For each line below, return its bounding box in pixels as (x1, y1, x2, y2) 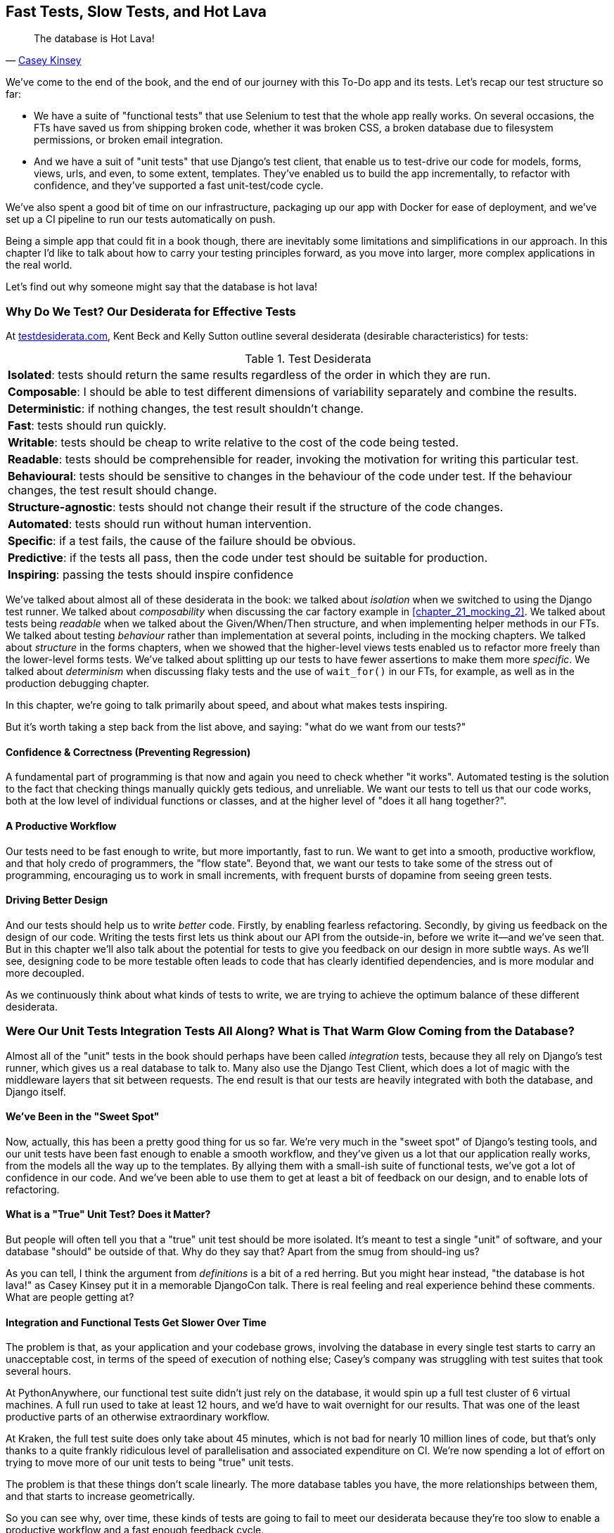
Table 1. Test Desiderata (245, 352, 371, 366)
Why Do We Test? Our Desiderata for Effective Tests (6, 304, 296, 319)
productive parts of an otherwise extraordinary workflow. (6, 1411, 270, 1423)
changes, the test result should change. (8, 483, 217, 498)
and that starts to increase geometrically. (6, 1490, 196, 1503)
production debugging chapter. (6, 677, 150, 690)
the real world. (6, 259, 72, 271)
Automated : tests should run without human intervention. (8, 517, 312, 532)
